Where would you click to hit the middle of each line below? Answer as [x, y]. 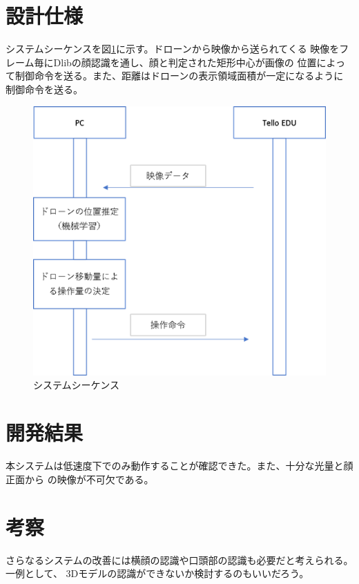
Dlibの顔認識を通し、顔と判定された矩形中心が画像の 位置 [185, 62]
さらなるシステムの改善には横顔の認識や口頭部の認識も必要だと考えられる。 [179, 559]
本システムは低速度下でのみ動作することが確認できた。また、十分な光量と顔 [179, 466]
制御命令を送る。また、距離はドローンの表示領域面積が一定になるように [179, 76]
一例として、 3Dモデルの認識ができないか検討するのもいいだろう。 [157, 573]
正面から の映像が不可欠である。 [80, 479]
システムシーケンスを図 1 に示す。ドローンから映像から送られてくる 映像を [173, 49]
